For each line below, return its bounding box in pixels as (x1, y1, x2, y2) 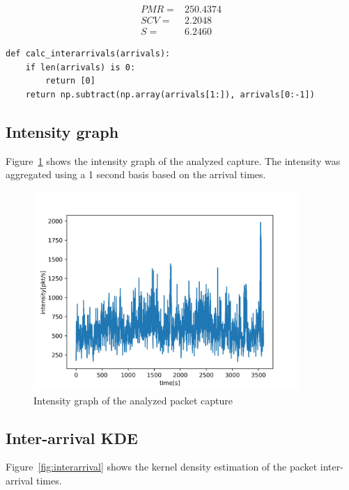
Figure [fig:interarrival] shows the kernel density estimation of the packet (6, 459, 318, 474)
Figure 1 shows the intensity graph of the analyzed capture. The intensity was (6, 153, 341, 168)
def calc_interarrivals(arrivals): (6, 49, 171, 59)
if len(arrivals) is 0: (25, 62, 136, 72)
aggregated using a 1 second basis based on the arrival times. (6, 167, 266, 182)
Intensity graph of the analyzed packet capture (33, 393, 233, 407)
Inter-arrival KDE (6, 427, 138, 448)
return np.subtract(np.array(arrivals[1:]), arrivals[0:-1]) (25, 89, 315, 100)
